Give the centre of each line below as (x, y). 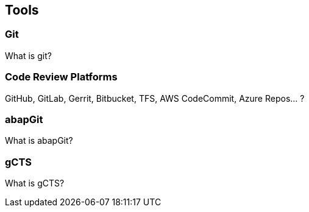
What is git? (28, 55)
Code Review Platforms (61, 77)
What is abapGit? (39, 141)
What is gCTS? (35, 183)
